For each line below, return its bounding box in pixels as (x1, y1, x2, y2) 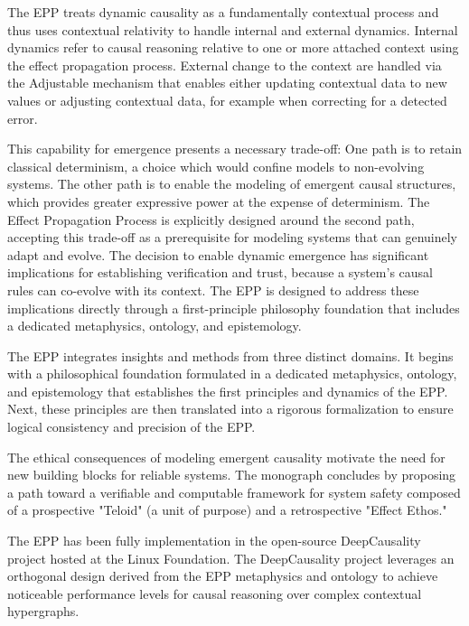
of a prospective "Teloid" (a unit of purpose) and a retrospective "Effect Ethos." (7, 500, 447, 519)
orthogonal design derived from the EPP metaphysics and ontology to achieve (7, 566, 438, 585)
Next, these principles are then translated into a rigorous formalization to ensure (7, 399, 454, 418)
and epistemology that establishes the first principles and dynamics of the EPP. (7, 381, 448, 400)
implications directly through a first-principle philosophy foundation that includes (7, 298, 460, 317)
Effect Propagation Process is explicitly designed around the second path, (7, 210, 415, 229)
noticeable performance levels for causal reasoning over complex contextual (7, 584, 422, 603)
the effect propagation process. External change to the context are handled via (7, 55, 442, 74)
